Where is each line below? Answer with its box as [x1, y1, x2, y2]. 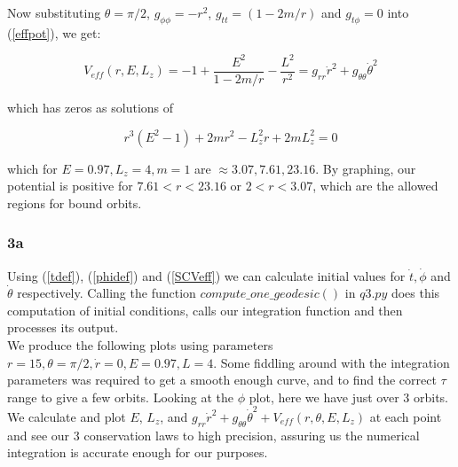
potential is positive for [7, 176, 133, 195]
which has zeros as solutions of [7, 97, 174, 116]
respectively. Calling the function [17, 284, 196, 302]
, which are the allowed [312, 176, 438, 195]
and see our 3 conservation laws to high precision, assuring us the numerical [7, 425, 420, 444]
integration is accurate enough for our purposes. [7, 443, 268, 462]
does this [391, 284, 440, 302]
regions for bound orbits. [7, 193, 142, 212]
